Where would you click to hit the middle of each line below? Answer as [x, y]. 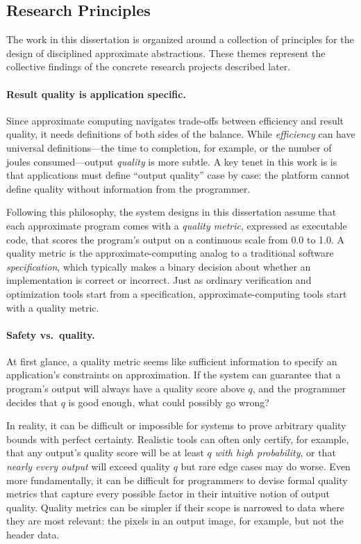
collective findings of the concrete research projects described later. [149, 66]
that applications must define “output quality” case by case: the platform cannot [178, 175]
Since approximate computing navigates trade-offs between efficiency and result [175, 120]
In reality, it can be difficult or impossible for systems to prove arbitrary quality [176, 425]
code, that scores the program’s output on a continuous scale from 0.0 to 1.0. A [176, 239]
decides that [32, 402]
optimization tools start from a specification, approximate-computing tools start [177, 293]
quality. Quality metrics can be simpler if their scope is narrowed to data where [176, 507]
